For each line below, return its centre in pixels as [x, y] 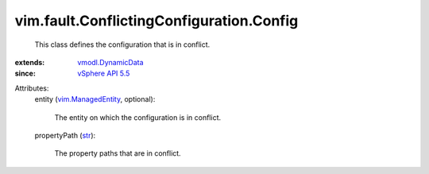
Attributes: [32, 88]
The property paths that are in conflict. [118, 153]
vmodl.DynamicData [110, 62]
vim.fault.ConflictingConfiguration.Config [157, 21]
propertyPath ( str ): [65, 135]
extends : [30, 62]
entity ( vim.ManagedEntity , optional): [95, 99]
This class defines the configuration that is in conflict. [122, 44]
